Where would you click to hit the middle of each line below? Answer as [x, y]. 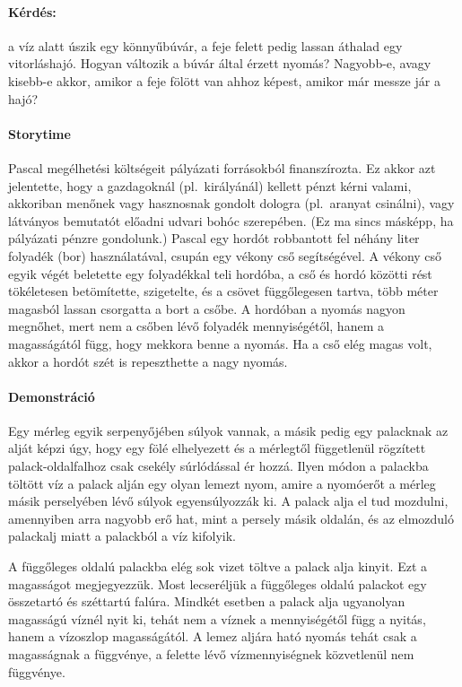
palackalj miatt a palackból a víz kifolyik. [122, 536]
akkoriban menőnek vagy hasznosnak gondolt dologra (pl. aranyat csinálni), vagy [231, 203]
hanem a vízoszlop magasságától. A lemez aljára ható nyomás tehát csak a [213, 636]
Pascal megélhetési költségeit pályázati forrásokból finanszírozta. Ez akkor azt [222, 167]
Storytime [39, 133]
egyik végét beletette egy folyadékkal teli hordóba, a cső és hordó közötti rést [220, 273]
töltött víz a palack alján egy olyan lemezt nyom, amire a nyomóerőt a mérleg [222, 483]
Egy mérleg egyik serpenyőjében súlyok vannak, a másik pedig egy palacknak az [228, 430]
